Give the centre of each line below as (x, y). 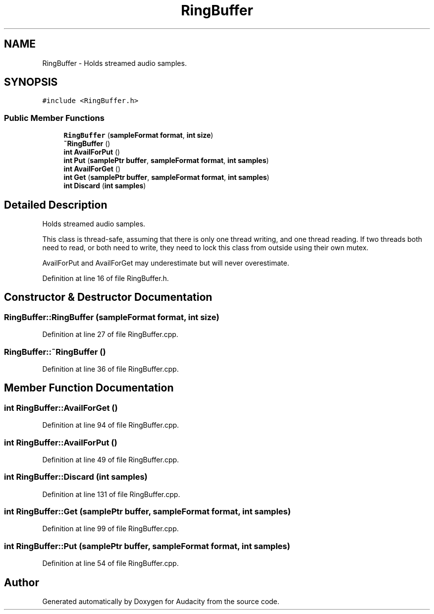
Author (22, 582)
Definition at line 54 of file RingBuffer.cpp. (110, 563)
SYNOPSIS (31, 82)
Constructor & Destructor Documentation (108, 297)
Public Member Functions (54, 118)
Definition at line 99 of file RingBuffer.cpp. (110, 529)
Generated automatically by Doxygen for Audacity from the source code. (161, 602)
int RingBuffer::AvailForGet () (61, 408)
